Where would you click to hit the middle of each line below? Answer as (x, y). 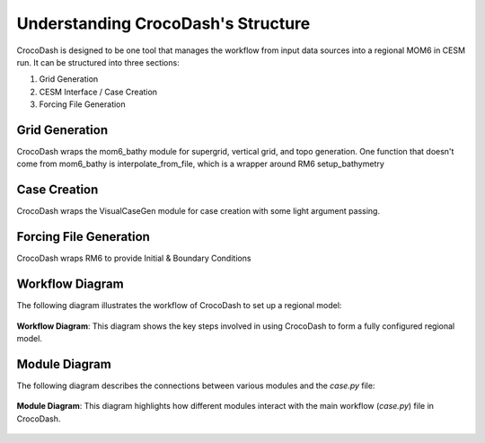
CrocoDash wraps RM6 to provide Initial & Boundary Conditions (134, 258)
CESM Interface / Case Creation (98, 92)
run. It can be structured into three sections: (98, 62)
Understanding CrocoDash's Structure (163, 23)
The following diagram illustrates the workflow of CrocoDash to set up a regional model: (179, 306)
